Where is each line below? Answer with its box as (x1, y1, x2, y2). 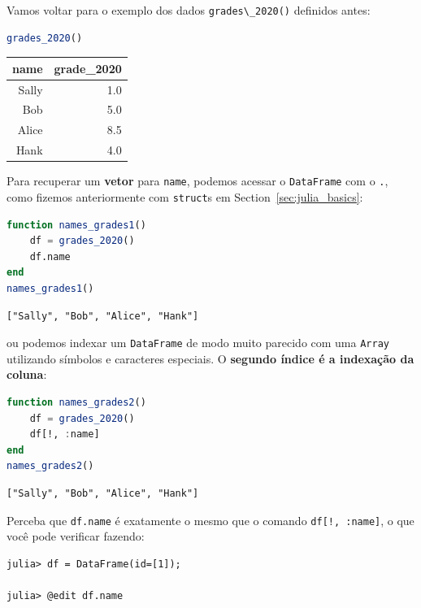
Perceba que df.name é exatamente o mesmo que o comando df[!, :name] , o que (7, 511, 414, 528)
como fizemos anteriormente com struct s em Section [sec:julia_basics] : (7, 188, 363, 205)
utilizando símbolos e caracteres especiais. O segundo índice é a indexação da (7, 350, 414, 367)
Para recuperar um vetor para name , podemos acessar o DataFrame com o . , (7, 172, 388, 189)
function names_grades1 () (7, 219, 146, 231)
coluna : (7, 366, 47, 383)
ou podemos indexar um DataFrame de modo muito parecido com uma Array (7, 334, 389, 351)
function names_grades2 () (7, 396, 146, 408)
